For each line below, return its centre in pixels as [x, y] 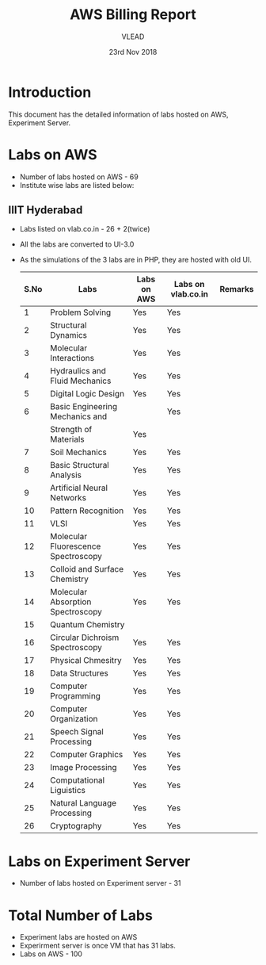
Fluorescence [76, 546]
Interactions [72, 358]
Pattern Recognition [87, 511]
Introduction [50, 92]
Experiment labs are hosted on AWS [78, 937]
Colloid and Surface [87, 569]
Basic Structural [80, 465]
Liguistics [68, 791]
